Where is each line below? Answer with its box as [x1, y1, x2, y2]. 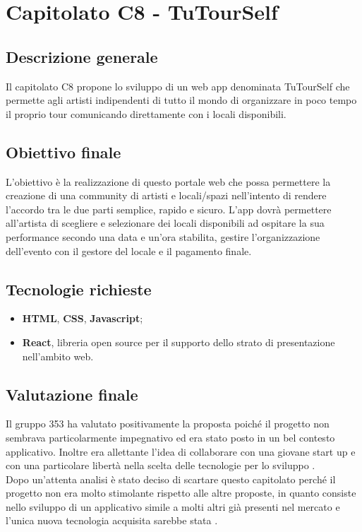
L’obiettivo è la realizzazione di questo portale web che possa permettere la [6, 174, 331, 189]
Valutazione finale [6, 383, 138, 405]
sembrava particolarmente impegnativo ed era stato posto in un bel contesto [6, 430, 335, 444]
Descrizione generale [6, 45, 158, 67]
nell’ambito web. [22, 348, 94, 363]
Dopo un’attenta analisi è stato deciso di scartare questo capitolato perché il [6, 471, 336, 486]
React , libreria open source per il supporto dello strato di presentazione [22, 334, 335, 349]
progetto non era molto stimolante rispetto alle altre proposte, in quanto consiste [6, 485, 356, 500]
